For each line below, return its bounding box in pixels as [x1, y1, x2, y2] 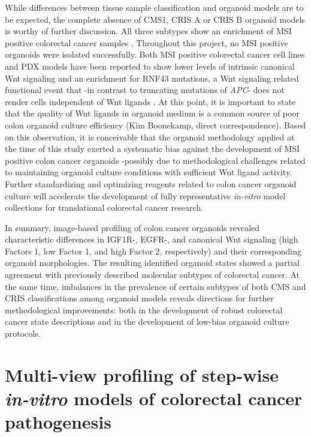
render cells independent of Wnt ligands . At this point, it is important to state [5, 95, 296, 107]
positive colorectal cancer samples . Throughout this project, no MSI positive [5, 36, 288, 49]
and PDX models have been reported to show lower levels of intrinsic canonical [5, 59, 295, 72]
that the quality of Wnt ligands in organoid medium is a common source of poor [5, 107, 300, 119]
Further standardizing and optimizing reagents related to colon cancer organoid [5, 177, 297, 190]
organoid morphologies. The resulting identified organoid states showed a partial [5, 256, 300, 269]
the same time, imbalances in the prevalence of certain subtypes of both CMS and [5, 280, 306, 292]
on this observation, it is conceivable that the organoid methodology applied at [5, 130, 295, 143]
